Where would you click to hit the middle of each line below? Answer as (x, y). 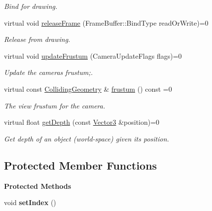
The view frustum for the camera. (55, 105)
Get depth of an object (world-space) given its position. (87, 138)
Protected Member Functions (81, 165)
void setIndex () (30, 202)
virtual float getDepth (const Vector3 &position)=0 (82, 122)
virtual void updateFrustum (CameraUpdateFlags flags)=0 (93, 55)
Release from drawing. (37, 39)
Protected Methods (38, 186)
